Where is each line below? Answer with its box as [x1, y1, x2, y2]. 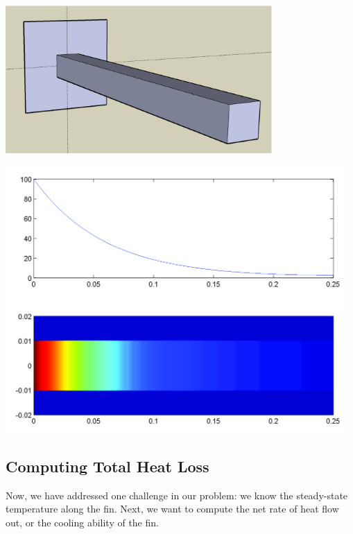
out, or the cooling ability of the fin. [6, 515, 159, 529]
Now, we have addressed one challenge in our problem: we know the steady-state [6, 488, 348, 502]
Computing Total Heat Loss [6, 455, 209, 476]
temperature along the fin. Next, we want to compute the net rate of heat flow [6, 501, 339, 516]
